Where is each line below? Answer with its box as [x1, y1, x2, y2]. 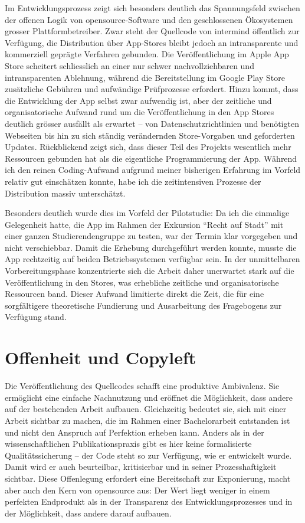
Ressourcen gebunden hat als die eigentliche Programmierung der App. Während [5, 152, 297, 164]
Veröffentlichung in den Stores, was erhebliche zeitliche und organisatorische [5, 276, 279, 288]
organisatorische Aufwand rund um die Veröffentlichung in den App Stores [5, 106, 274, 118]
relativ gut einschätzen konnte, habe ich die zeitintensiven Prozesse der [5, 175, 261, 187]
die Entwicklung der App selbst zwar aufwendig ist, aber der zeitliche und [5, 94, 272, 106]
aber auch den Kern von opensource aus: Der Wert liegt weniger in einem [5, 483, 270, 496]
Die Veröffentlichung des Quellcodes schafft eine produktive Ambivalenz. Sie [5, 380, 280, 392]
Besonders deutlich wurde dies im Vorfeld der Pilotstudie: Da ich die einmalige [5, 207, 290, 219]
